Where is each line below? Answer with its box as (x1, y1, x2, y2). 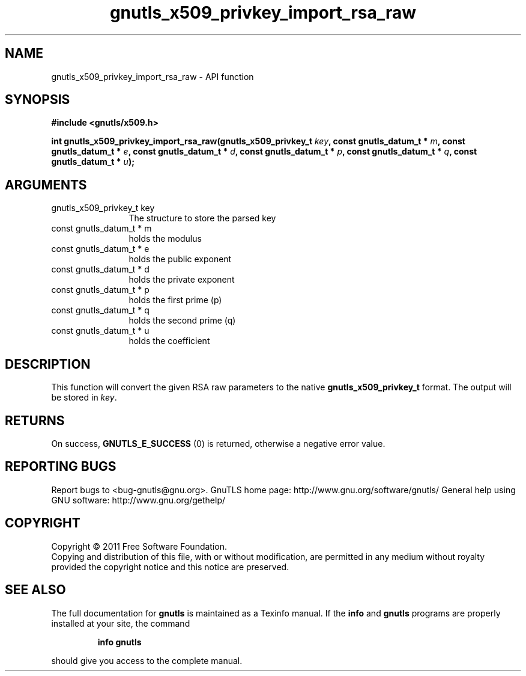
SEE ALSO (5, 582, 66, 598)
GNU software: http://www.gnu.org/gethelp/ (51, 494, 226, 505)
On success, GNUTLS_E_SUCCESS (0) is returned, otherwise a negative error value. (51, 438, 385, 449)
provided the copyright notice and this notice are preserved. (51, 561, 289, 572)
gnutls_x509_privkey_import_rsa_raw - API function (51, 71, 254, 82)
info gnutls (97, 636, 142, 647)
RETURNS (5, 413, 65, 428)
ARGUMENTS (5, 177, 87, 192)
